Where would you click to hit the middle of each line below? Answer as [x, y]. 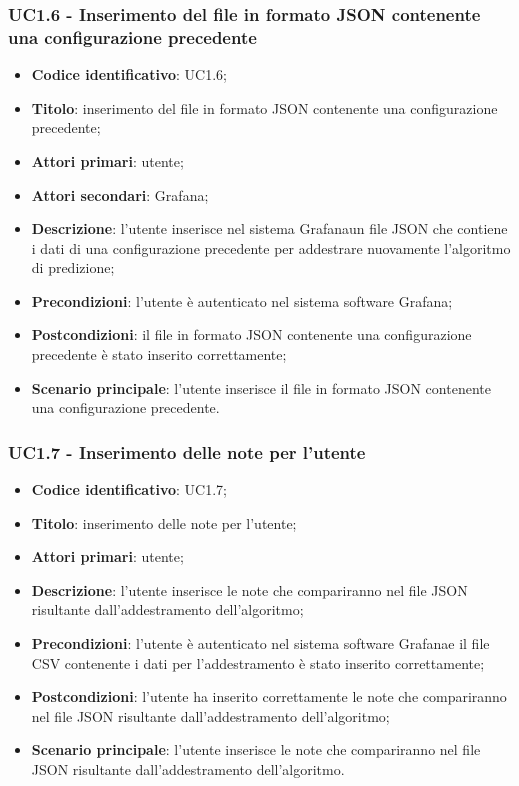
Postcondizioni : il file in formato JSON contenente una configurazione [251, 334]
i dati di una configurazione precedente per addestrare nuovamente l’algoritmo [271, 247]
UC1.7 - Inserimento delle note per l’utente [187, 451]
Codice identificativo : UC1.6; [129, 74]
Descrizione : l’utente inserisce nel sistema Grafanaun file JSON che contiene [269, 228]
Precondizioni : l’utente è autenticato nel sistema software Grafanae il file [260, 643]
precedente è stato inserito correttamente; [159, 354]
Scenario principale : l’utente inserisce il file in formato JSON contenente [261, 387]
